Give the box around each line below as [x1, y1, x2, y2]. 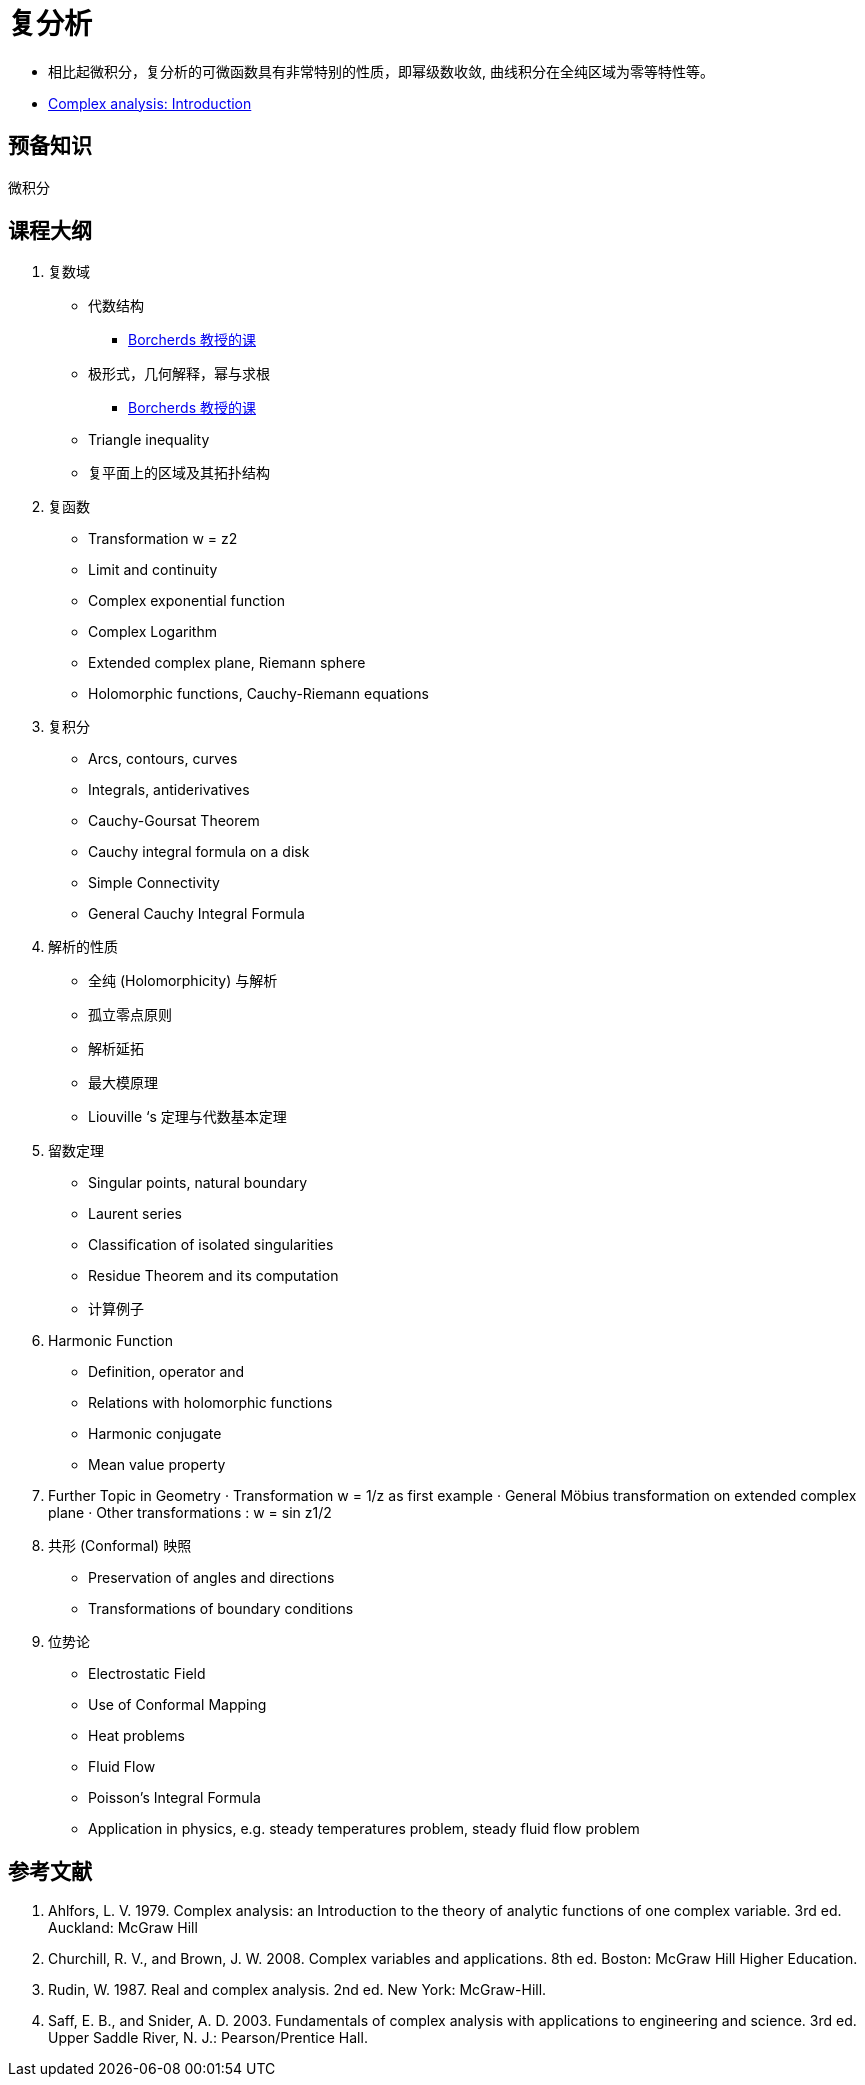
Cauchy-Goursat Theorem [88, 812, 260, 830]
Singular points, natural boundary [88, 1174, 308, 1192]
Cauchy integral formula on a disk [88, 843, 310, 861]
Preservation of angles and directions [88, 1569, 335, 1587]
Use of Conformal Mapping [88, 1696, 267, 1714]
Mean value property [88, 1456, 226, 1474]
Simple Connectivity [88, 874, 220, 892]
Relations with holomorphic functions [88, 1394, 333, 1412]
